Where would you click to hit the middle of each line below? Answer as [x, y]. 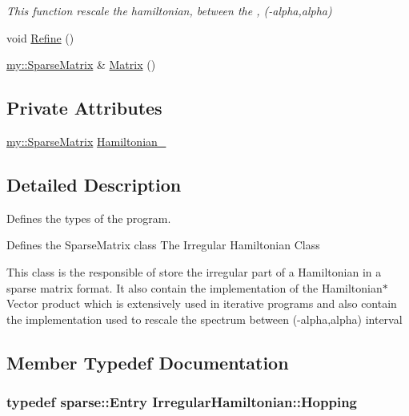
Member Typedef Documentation [148, 362]
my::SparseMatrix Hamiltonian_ [86, 141]
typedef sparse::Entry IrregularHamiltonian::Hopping [182, 402]
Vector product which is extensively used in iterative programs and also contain [202, 303]
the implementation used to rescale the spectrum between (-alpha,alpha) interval [204, 319]
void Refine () [40, 37]
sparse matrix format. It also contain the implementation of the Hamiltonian [194, 287]
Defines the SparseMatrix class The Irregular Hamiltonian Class [163, 245]
